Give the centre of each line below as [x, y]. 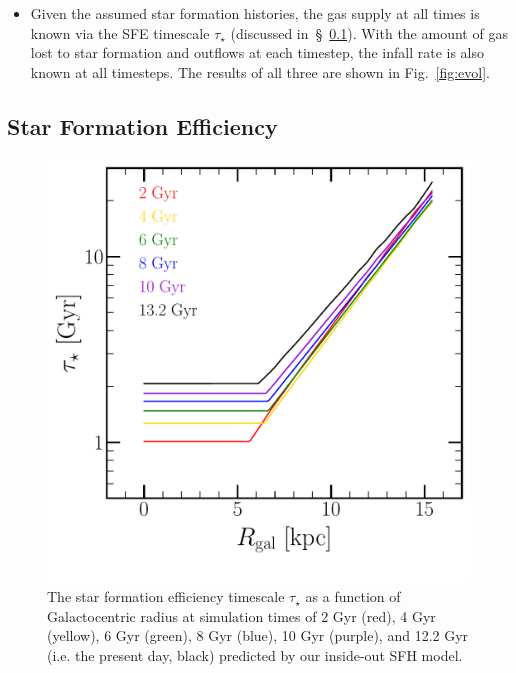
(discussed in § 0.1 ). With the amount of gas [369, 32]
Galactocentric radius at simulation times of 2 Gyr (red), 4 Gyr [241, 615]
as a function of [353, 596]
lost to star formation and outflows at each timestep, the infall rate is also [257, 52]
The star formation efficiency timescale [166, 596]
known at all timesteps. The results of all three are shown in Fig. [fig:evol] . [260, 71]
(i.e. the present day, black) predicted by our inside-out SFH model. [255, 654]
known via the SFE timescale [120, 32]
